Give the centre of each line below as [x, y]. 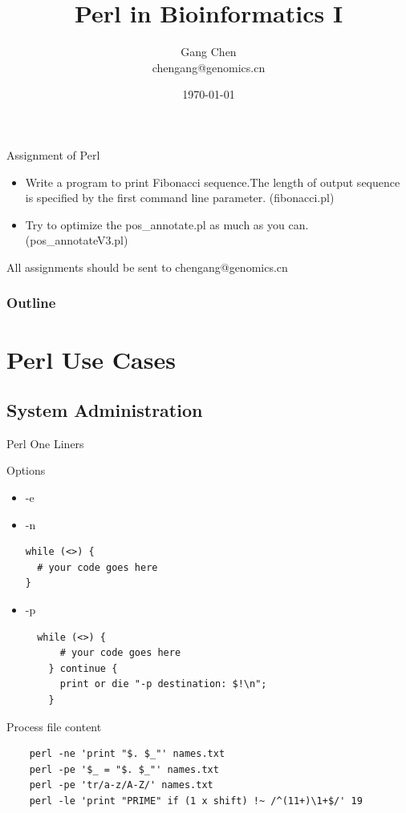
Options [26, 470]
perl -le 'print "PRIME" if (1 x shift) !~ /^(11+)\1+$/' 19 [196, 801]
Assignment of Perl [53, 154]
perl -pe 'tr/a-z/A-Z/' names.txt [121, 785]
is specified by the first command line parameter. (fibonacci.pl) [180, 198]
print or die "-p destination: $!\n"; [163, 684]
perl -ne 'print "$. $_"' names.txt [127, 754]
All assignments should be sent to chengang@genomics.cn [147, 267]
